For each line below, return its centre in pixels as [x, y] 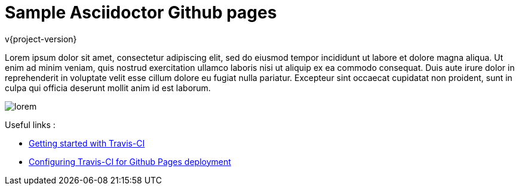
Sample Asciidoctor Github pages [141, 13]
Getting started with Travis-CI [87, 143]
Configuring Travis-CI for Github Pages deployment [130, 161]
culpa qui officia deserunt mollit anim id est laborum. [108, 88]
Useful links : [30, 124]
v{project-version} [41, 39]
